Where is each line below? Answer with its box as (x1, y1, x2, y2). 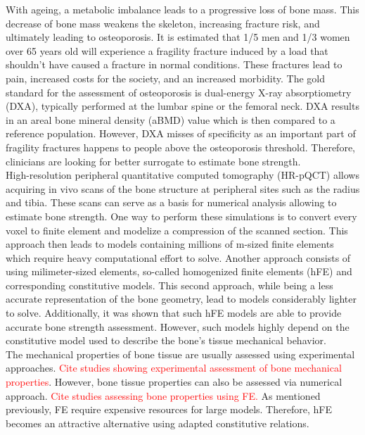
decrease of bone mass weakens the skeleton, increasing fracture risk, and (6, 15, 320, 30)
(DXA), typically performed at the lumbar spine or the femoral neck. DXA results (6, 99, 359, 113)
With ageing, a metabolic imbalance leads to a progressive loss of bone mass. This (6, 2, 359, 16)
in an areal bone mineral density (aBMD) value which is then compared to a (6, 112, 335, 127)
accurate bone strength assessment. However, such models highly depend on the (6, 319, 350, 334)
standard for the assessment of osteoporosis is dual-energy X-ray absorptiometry (6, 84, 352, 99)
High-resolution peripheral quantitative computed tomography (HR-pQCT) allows (6, 168, 359, 182)
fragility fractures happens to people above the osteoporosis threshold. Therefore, (6, 139, 355, 154)
